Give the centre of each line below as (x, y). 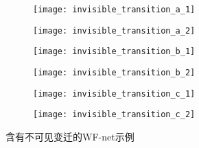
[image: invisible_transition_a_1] (114, 10)
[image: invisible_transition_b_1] (114, 52)
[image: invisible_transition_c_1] (114, 94)
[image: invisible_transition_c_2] (114, 115)
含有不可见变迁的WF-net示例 (70, 136)
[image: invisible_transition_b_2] (114, 72)
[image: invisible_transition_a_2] (114, 30)
